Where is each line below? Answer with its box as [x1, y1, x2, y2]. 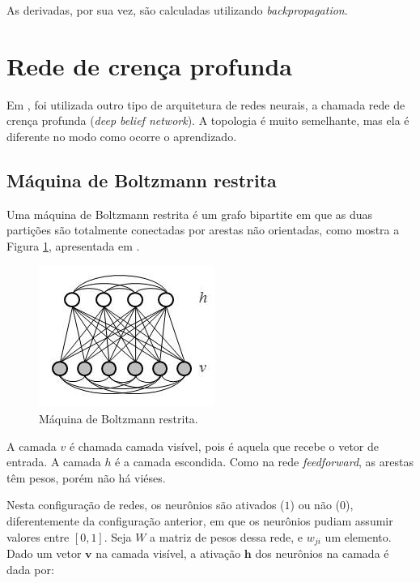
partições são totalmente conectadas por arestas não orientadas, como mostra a [6, 221, 400, 238]
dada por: [6, 560, 54, 577]
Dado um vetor [6, 545, 82, 562]
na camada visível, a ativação [95, 545, 241, 562]
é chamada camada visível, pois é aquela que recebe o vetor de [69, 437, 380, 454]
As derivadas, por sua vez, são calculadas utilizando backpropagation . [6, 2, 348, 18]
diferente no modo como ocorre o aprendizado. [6, 127, 237, 144]
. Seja [104, 528, 132, 545]
